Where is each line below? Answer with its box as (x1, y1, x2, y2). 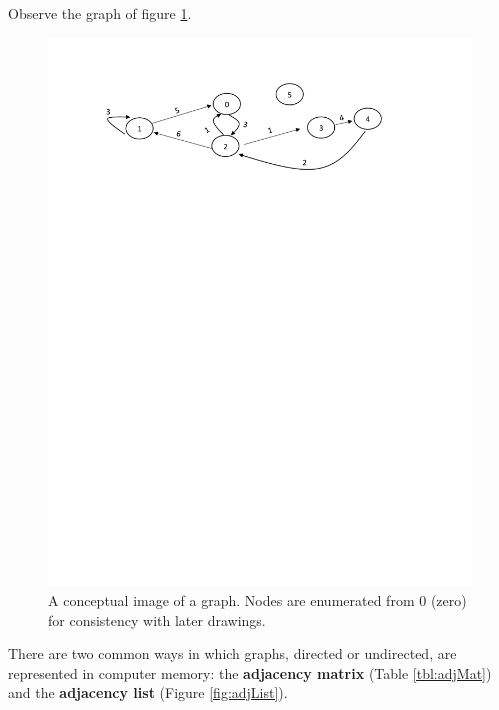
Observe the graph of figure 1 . (8, 3, 192, 23)
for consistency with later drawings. (48, 609, 266, 630)
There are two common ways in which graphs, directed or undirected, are (8, 643, 457, 664)
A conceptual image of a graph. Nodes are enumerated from (48, 590, 415, 611)
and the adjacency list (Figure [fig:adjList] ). (8, 682, 288, 703)
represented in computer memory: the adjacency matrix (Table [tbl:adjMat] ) (8, 662, 492, 683)
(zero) (430, 590, 467, 611)
